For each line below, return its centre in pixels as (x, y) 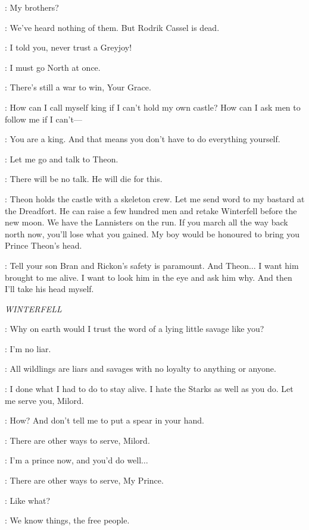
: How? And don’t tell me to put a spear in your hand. (105, 420)
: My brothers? (32, 7)
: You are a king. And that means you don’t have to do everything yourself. (143, 139)
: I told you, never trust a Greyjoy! (68, 47)
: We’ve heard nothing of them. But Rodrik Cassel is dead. (112, 27)
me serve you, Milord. (44, 400)
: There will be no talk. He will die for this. (84, 179)
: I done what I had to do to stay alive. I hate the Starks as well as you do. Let (149, 389)
